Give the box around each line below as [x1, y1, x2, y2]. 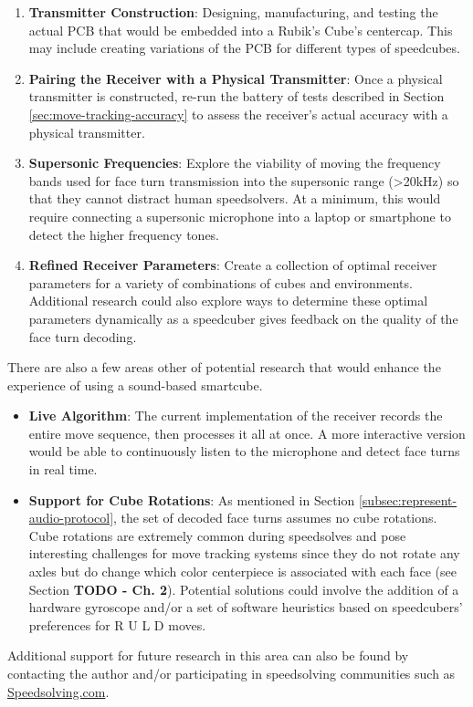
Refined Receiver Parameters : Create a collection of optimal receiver [28, 255, 437, 275]
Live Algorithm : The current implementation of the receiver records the [28, 406, 443, 425]
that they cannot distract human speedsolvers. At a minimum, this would [28, 189, 441, 208]
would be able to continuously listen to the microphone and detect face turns [28, 442, 460, 461]
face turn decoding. [28, 327, 137, 346]
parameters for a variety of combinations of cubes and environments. [28, 273, 413, 292]
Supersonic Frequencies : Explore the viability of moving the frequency [28, 153, 441, 172]
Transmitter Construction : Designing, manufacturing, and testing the [28, 3, 438, 21]
